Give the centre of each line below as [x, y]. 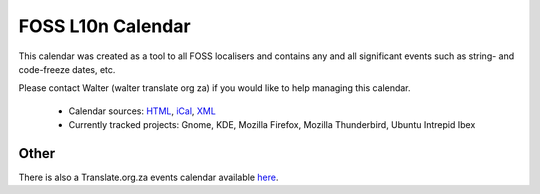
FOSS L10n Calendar [104, 26]
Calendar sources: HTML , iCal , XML [142, 111]
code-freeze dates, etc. [67, 69]
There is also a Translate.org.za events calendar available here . [148, 177]
